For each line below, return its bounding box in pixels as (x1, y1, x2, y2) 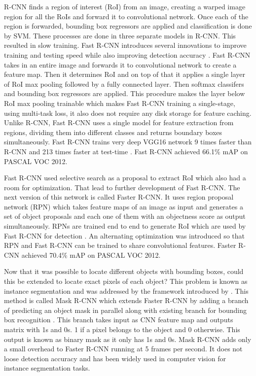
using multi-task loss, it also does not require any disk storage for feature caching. (4, 107, 252, 118)
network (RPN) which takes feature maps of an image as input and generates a (4, 201, 243, 211)
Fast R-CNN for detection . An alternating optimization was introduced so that (4, 230, 245, 240)
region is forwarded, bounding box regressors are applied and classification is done (4, 21, 252, 31)
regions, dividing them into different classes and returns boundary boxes (4, 127, 222, 137)
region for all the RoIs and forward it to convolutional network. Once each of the (4, 11, 249, 21)
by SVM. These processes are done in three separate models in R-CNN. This (4, 30, 236, 40)
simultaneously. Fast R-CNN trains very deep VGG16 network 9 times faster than (4, 137, 252, 147)
